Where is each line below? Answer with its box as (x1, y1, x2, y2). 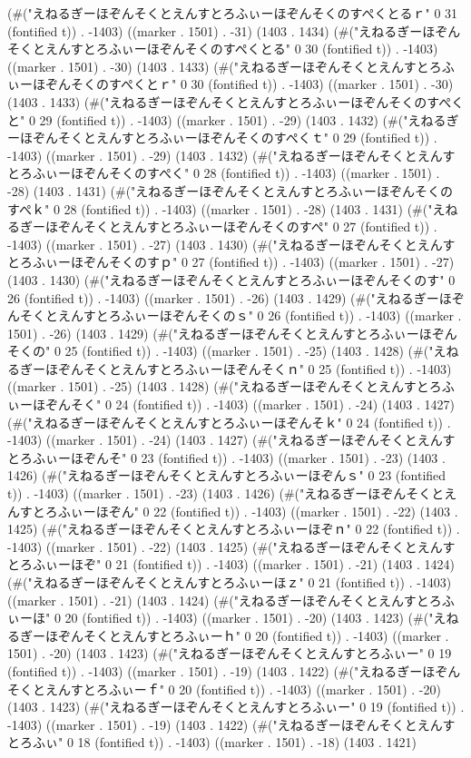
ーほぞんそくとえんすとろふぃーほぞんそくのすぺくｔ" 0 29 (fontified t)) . (7, 128, 437, 147)
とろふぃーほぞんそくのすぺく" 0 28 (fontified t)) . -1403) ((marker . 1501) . (7, 163, 440, 182)
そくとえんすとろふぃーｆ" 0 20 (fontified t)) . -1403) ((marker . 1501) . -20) (7, 679, 441, 698)
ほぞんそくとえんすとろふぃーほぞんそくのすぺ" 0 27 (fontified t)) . (44, 217, 437, 236)
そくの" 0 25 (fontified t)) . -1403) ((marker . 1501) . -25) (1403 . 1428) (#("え (7, 341, 446, 360)
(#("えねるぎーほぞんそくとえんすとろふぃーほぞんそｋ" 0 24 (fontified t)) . (7, 412, 451, 431)
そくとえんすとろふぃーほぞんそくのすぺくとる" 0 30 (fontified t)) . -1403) (7, 39, 438, 58)
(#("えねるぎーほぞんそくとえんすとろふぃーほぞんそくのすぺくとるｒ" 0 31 (7, 4, 458, 22)
